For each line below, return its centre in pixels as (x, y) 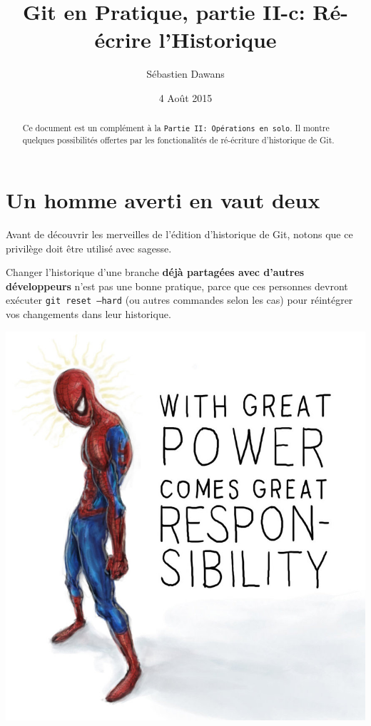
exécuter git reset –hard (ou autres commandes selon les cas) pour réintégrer (179, 300)
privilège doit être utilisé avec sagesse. (89, 248)
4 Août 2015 (185, 97)
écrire (123, 40)
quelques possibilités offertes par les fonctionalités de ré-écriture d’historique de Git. (178, 140)
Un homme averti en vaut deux (163, 200)
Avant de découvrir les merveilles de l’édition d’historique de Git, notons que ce (179, 234)
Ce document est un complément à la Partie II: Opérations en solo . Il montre (176, 128)
